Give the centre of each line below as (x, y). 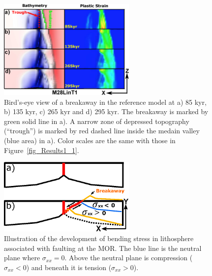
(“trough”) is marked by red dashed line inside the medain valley (102, 131)
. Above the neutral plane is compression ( (129, 258)
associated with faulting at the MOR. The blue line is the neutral (103, 248)
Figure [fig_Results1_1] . (42, 150)
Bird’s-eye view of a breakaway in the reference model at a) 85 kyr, (105, 102)
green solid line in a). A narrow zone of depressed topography (97, 121)
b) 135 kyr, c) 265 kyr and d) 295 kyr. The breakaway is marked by (106, 111)
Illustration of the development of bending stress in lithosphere (99, 238)
